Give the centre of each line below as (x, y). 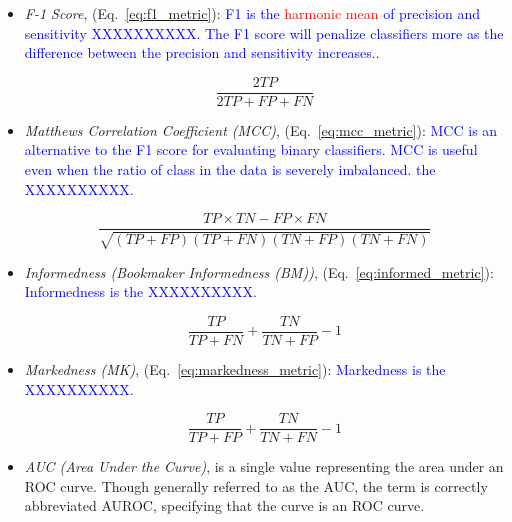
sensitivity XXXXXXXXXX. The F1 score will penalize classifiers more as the (264, 32)
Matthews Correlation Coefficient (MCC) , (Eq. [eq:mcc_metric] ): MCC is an (261, 129)
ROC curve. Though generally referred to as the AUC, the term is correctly (256, 485)
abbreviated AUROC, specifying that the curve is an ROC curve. (224, 505)
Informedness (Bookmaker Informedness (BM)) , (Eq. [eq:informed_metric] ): (259, 271)
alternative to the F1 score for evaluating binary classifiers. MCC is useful (251, 149)
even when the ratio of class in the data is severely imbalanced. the (230, 169)
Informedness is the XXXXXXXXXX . (140, 291)
